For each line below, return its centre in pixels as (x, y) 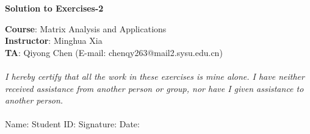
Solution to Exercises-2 (54, 8)
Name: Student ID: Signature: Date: (72, 124)
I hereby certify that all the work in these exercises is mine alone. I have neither (155, 76)
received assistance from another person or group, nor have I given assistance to (154, 88)
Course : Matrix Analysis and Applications (86, 28)
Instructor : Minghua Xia (54, 41)
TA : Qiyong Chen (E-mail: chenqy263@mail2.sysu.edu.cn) (114, 52)
